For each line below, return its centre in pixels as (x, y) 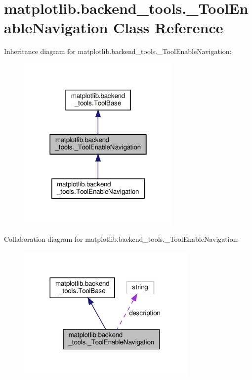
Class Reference (168, 27)
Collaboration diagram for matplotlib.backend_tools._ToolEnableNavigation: (122, 239)
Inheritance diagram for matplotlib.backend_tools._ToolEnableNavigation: (118, 51)
